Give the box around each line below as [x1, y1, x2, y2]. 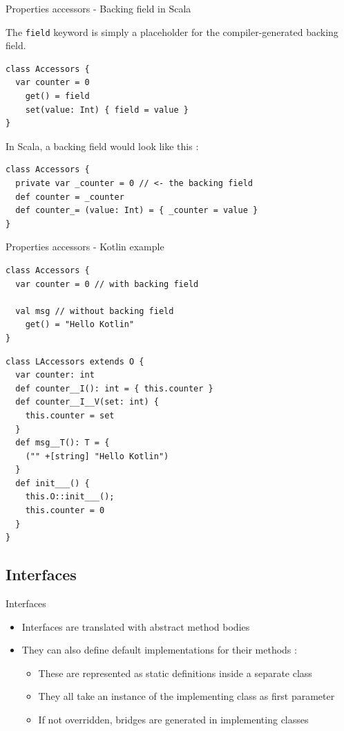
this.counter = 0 [25, 506, 105, 516]
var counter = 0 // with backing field [15, 279, 199, 289]
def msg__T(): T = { [15, 438, 110, 448]
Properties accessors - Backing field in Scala [6, 1, 191, 15]
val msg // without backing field [15, 306, 174, 316]
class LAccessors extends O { [6, 356, 144, 367]
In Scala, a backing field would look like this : [6, 138, 199, 153]
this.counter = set [25, 410, 115, 420]
